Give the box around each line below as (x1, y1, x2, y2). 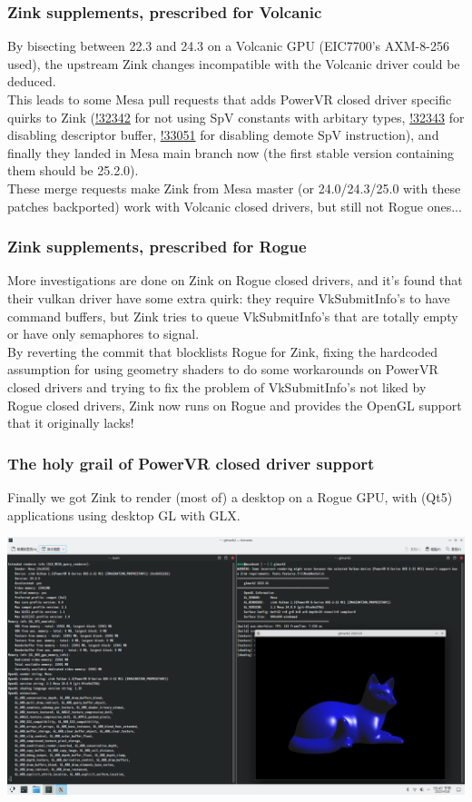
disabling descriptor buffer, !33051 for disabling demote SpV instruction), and (7, 125, 439, 144)
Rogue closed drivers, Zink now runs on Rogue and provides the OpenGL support (7, 395, 462, 414)
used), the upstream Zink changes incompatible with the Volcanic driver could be (7, 54, 460, 73)
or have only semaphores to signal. (7, 324, 200, 343)
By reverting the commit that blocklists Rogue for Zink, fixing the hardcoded (7, 342, 438, 361)
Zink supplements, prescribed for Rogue (7, 235, 307, 258)
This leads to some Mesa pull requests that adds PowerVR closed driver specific (7, 90, 452, 108)
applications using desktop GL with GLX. (7, 505, 241, 524)
